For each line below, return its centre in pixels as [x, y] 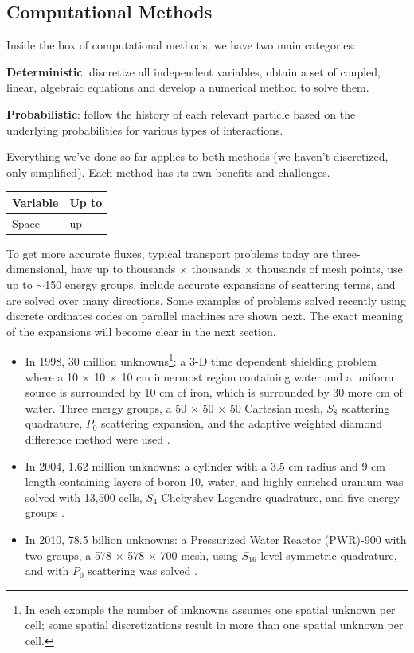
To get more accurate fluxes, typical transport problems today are [168, 253]
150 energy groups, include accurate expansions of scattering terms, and [220, 284]
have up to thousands [123, 269]
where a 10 [51, 376]
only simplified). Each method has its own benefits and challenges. [168, 172]
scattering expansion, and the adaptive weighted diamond [242, 423]
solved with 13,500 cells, [84, 497]
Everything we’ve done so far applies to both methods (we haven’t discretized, [197, 156]
